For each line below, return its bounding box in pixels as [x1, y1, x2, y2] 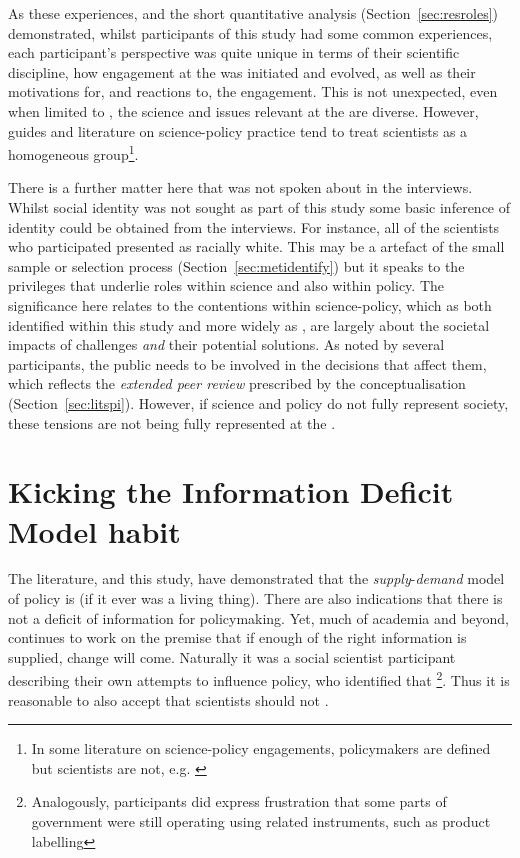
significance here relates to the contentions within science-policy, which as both [8, 294, 492, 315]
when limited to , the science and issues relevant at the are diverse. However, [8, 100, 479, 121]
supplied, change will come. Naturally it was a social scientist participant [8, 646, 456, 667]
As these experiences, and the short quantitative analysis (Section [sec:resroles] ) [8, 3, 499, 23]
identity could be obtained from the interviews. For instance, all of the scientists [8, 216, 500, 237]
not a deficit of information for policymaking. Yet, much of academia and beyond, [8, 607, 510, 628]
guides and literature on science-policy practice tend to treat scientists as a [8, 120, 468, 141]
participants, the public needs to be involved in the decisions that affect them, [8, 353, 487, 374]
